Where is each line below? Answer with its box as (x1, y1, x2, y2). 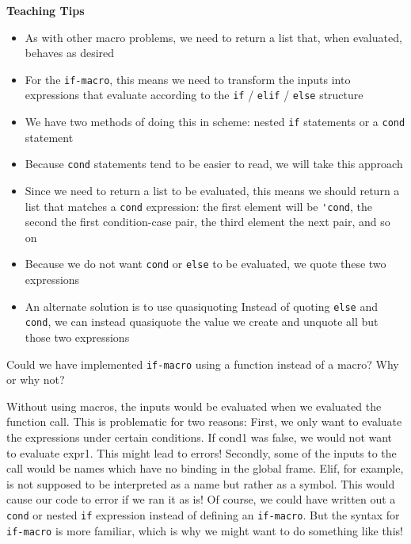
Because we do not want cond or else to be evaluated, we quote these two (25, 255, 386, 272)
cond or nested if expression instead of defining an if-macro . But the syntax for (6, 507, 400, 523)
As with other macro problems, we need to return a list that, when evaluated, (25, 29, 402, 45)
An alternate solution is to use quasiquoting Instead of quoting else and (25, 297, 379, 314)
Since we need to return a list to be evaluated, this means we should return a (25, 182, 400, 198)
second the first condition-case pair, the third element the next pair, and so (25, 213, 390, 230)
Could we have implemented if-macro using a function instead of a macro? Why (6, 355, 399, 372)
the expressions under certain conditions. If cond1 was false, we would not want (6, 429, 393, 446)
